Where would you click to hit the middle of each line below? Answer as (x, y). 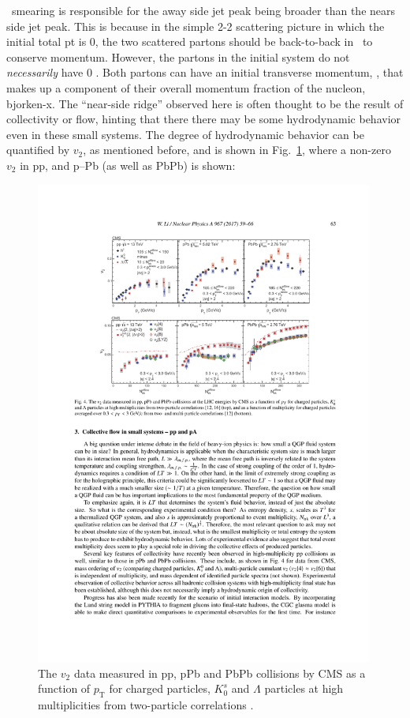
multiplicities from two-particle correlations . (146, 705)
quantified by (38, 150)
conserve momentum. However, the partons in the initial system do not (178, 56)
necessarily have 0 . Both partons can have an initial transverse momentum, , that (205, 72)
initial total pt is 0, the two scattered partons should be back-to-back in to (190, 41)
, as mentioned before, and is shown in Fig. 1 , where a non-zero (237, 150)
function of (64, 688)
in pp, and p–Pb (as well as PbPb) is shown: (128, 165)
